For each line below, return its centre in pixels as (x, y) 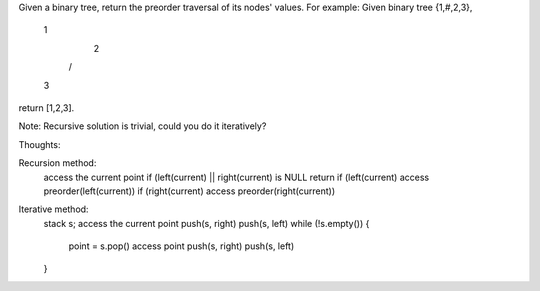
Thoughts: (39, 144)
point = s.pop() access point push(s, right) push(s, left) (181, 246)
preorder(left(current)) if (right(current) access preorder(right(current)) (189, 191)
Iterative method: (53, 209)
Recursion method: (57, 163)
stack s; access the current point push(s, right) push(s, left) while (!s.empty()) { (206, 223)
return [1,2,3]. (46, 107)
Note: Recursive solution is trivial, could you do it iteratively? (142, 126)
